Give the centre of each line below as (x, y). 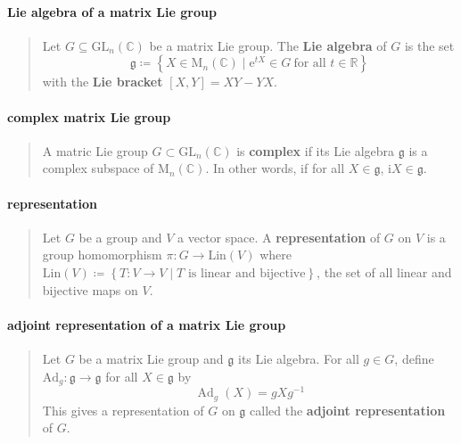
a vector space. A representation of (279, 237)
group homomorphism (102, 255)
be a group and (120, 237)
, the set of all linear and (384, 271)
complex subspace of (98, 168)
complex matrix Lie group (89, 116)
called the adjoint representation (348, 410)
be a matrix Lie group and (151, 358)
